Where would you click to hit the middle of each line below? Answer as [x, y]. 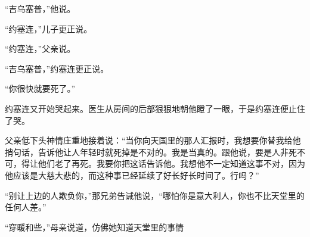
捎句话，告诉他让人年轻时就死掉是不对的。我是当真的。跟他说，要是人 [142, 152]
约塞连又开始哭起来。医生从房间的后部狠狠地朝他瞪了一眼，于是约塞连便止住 [155, 108]
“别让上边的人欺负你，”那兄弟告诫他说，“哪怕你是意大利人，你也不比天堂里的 [155, 195]
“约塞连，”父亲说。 [40, 49]
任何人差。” [26, 207]
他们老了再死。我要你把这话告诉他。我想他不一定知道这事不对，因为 [171, 163]
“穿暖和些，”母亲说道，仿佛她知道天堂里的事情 [94, 227]
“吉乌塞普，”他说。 [40, 8]
